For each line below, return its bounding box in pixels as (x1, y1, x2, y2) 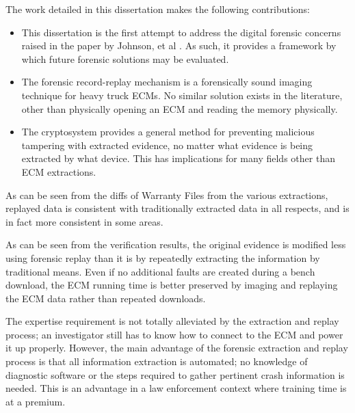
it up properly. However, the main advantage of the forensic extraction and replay (5, 341, 348, 355)
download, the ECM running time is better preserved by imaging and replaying (5, 278, 338, 292)
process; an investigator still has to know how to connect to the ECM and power (5, 327, 343, 341)
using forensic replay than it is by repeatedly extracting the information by (5, 250, 320, 265)
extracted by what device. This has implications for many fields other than (21, 151, 335, 165)
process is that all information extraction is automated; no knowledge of (5, 354, 308, 369)
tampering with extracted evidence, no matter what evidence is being (21, 137, 313, 152)
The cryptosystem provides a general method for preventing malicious (21, 124, 315, 139)
